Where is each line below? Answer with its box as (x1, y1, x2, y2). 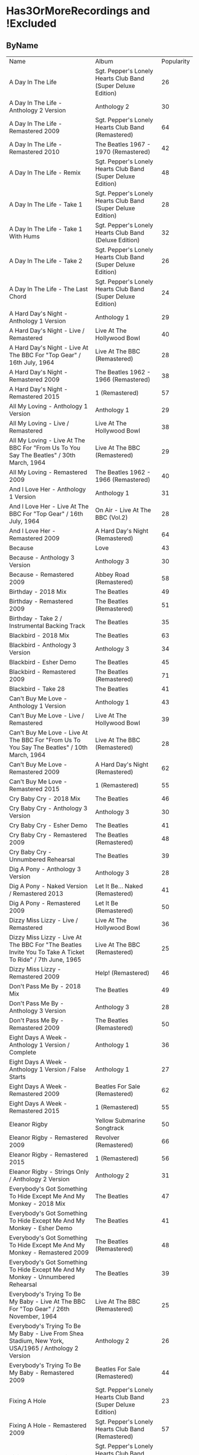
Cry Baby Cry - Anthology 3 (9, 804, 88, 812)
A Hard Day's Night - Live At (9, 344, 89, 351)
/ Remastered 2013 (9, 889, 63, 897)
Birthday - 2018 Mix (9, 587, 67, 596)
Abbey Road (95, 571, 129, 579)
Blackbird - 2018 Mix (9, 631, 70, 639)
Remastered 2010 (9, 148, 60, 155)
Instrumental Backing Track (9, 622, 86, 630)
